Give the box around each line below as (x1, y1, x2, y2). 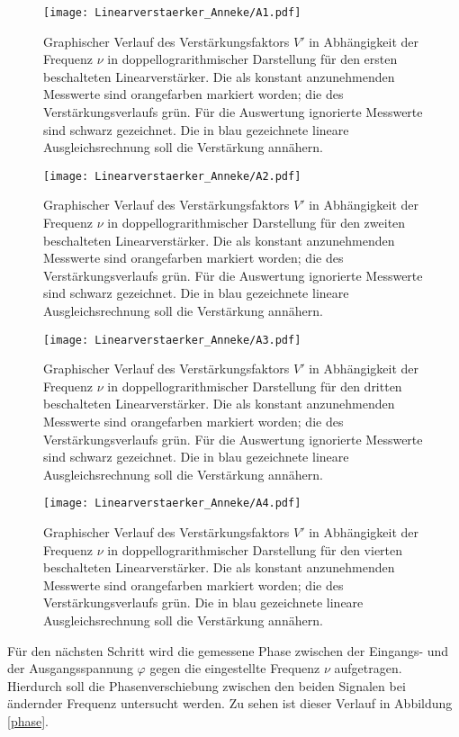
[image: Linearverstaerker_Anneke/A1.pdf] (43, 6, 301, 19)
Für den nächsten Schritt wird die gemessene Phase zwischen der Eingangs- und (7, 641, 449, 660)
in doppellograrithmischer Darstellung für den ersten (107, 49, 398, 68)
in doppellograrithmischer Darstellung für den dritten (107, 376, 402, 395)
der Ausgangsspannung (7, 659, 133, 678)
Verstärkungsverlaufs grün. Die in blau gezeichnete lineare (43, 593, 364, 612)
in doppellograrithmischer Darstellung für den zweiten (107, 213, 406, 232)
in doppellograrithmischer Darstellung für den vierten (107, 540, 403, 559)
